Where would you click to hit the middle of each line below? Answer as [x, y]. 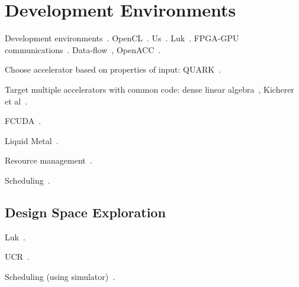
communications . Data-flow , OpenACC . [83, 49]
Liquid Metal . [32, 140]
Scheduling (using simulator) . [60, 276]
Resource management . [49, 160]
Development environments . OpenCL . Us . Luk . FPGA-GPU [122, 38]
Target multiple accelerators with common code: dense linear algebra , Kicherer [149, 89]
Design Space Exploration [85, 212]
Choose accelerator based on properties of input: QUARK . [113, 69]
